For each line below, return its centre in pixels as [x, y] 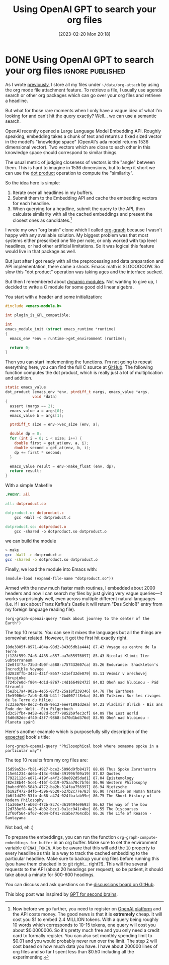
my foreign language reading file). [40, 609]
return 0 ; [20, 348]
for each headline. [31, 203]
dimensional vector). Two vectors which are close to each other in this [78, 147]
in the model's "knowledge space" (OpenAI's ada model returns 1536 [77, 141]
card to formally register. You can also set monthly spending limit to [82, 936]
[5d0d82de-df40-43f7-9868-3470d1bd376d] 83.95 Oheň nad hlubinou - [77, 718]
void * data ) [45, 397]
